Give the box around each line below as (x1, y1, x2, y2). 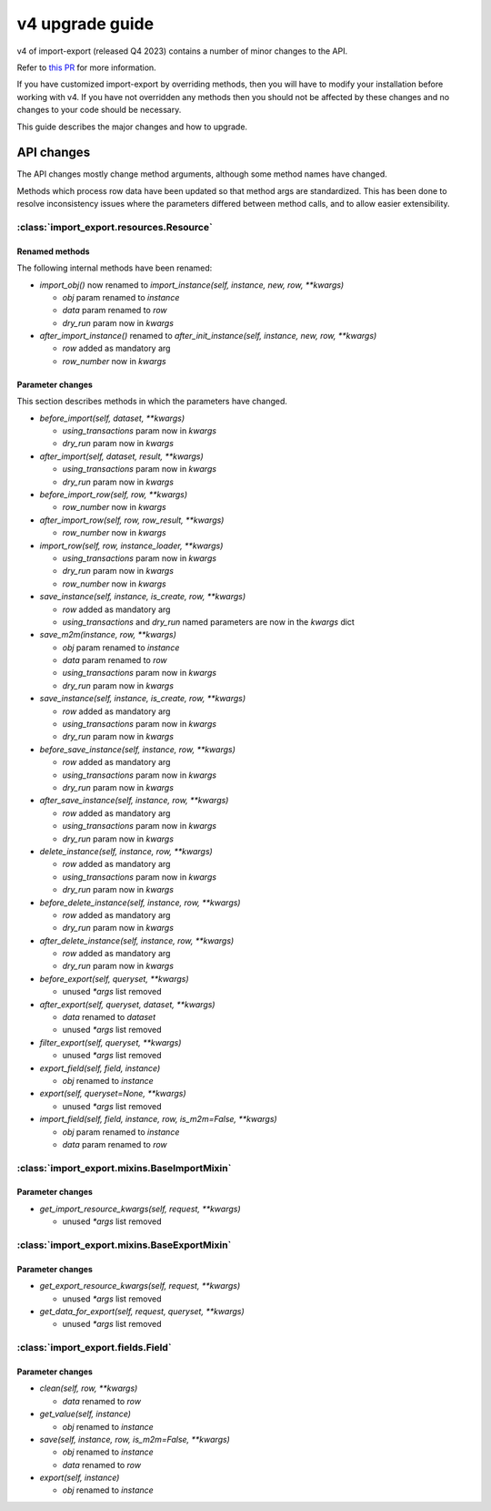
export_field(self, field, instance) (39, 1062, 161, 1074)
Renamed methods (16, 246, 90, 257)
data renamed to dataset (62, 1012, 156, 1023)
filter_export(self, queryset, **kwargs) (39, 1036, 182, 1047)
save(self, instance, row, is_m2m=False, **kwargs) (39, 1434, 231, 1445)
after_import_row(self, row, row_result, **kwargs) (39, 515, 225, 526)
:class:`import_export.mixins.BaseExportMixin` (16, 1239, 232, 1251)
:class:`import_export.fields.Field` (16, 1342, 172, 1354)
